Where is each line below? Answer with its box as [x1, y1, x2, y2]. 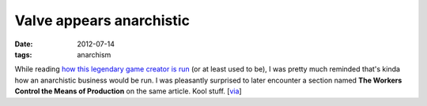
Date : [14, 39, 33, 49]
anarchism [77, 49, 111, 59]
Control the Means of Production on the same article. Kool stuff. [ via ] [14, 86, 242, 96]
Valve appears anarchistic [14, 12, 190, 29]
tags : [14, 49, 32, 59]
